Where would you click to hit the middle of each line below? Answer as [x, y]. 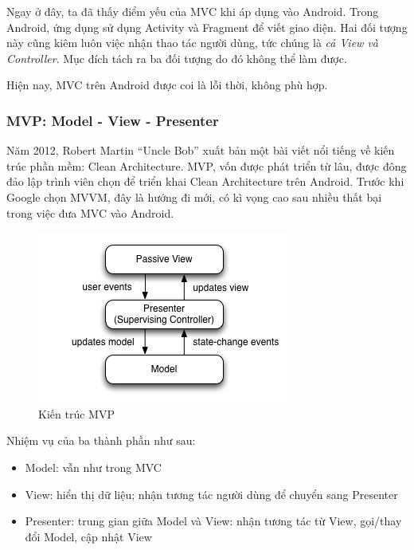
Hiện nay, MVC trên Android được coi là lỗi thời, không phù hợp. [167, 85]
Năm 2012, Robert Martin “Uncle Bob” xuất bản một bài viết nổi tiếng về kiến [201, 150]
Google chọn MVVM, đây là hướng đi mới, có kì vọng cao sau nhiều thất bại [194, 196]
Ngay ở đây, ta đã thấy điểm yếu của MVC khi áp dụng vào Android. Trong [193, 11]
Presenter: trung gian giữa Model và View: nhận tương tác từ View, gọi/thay [213, 521]
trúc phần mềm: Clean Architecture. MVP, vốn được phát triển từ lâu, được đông [207, 165]
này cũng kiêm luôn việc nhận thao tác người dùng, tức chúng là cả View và [192, 43]
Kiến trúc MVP [76, 413]
